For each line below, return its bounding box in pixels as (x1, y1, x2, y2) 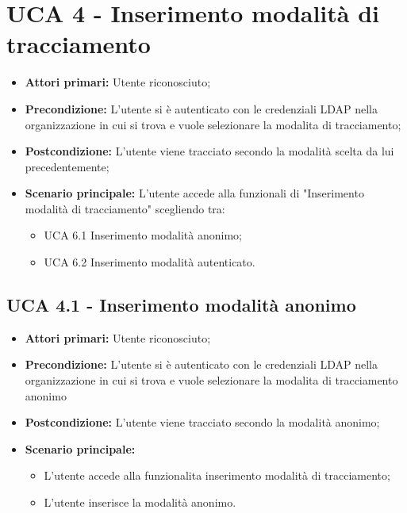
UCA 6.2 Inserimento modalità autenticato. (44, 254, 255, 270)
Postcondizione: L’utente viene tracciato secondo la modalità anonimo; (25, 414, 380, 431)
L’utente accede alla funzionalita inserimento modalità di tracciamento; (44, 467, 390, 484)
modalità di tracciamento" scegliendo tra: (25, 200, 225, 216)
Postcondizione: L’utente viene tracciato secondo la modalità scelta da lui (25, 143, 394, 159)
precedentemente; (25, 158, 109, 174)
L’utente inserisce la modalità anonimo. (44, 494, 236, 511)
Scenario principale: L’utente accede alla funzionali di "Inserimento (25, 185, 364, 201)
